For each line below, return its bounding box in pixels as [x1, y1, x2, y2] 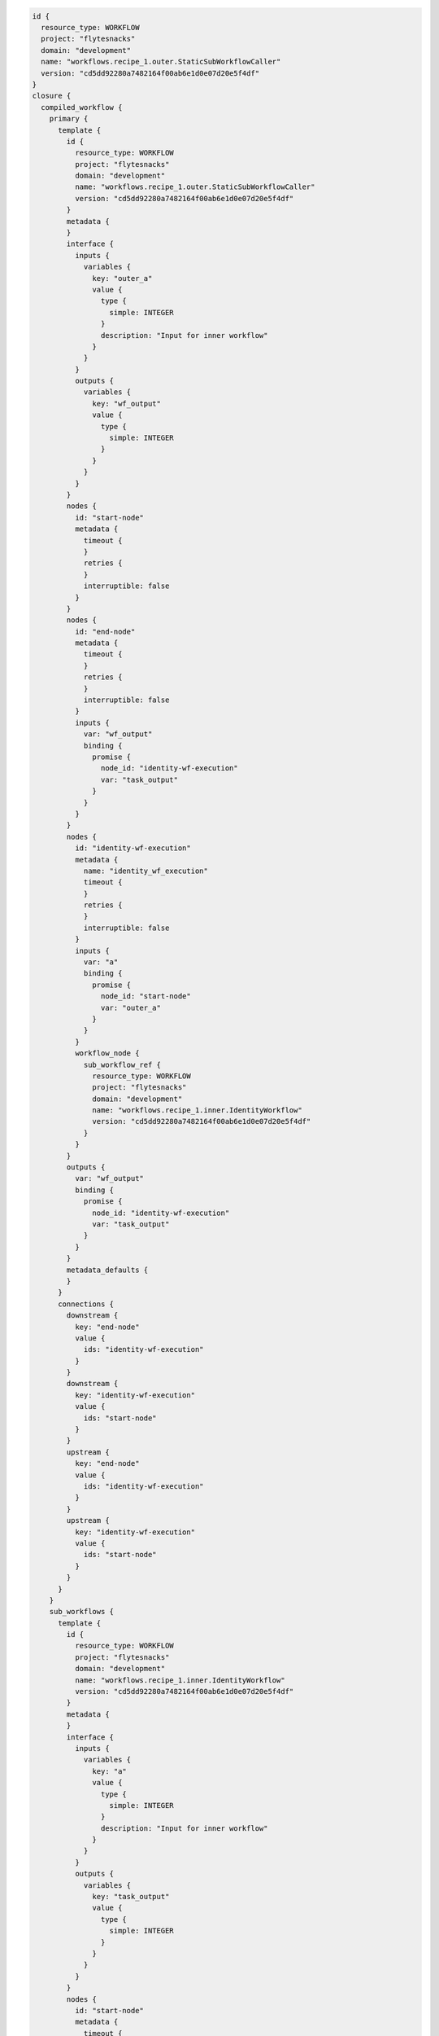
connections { [58, 1299, 114, 1309]
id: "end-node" [74, 627, 136, 636]
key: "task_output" [92, 1892, 170, 1902]
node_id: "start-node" [100, 992, 191, 1001]
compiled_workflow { [41, 103, 123, 112]
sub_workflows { [49, 1607, 114, 1617]
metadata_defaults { [66, 1265, 149, 1275]
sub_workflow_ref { [83, 1060, 162, 1069]
